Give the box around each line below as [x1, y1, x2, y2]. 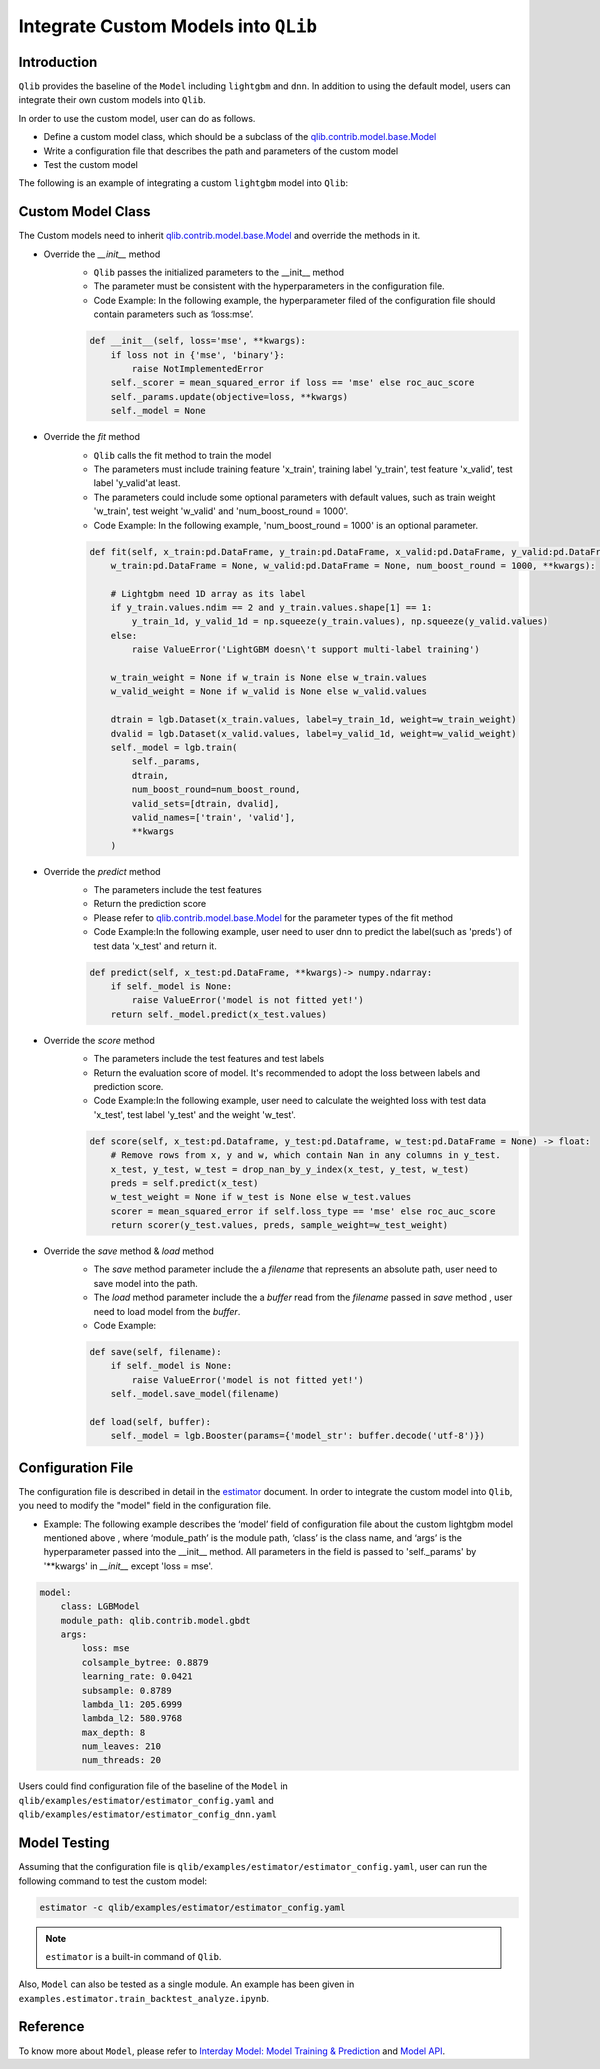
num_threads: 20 [81, 1755, 162, 1766]
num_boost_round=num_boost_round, [131, 784, 301, 795]
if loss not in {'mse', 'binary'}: [110, 349, 285, 360]
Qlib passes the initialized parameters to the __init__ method [93, 266, 345, 279]
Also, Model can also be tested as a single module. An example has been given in [18, 1978, 355, 1990]
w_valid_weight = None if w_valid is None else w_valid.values [110, 686, 428, 697]
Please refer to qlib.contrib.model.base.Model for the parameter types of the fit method [93, 911, 454, 924]
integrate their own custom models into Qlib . [18, 94, 206, 106]
